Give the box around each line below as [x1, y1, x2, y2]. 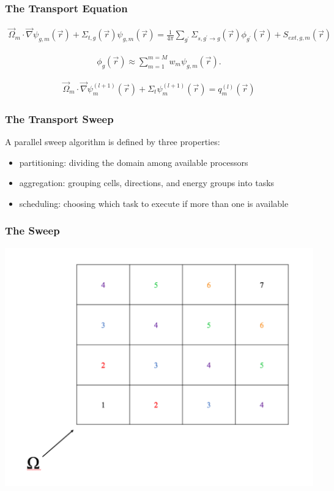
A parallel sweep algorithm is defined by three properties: [5, 135, 220, 148]
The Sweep [5, 223, 60, 238]
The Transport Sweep [5, 111, 114, 126]
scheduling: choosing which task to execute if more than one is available [19, 197, 289, 209]
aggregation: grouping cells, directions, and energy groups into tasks [19, 176, 275, 189]
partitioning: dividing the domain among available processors [19, 156, 248, 168]
